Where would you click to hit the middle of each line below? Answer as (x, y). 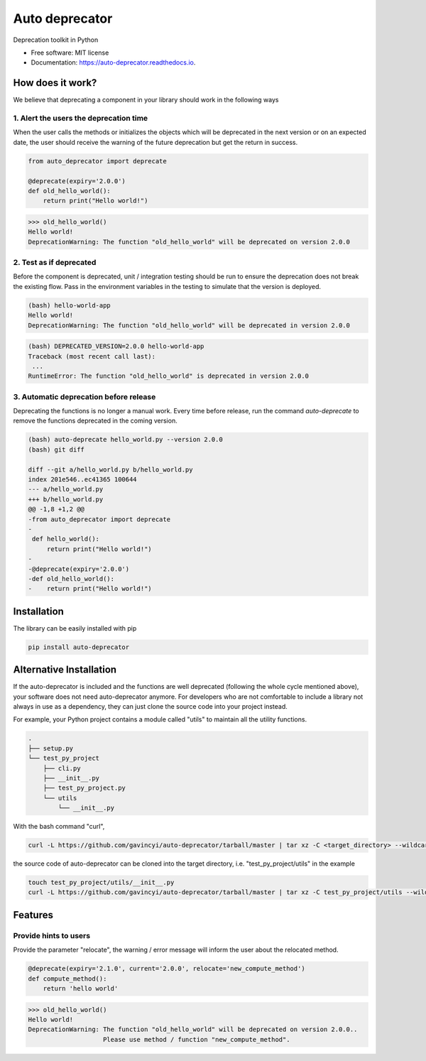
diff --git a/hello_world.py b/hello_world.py (110, 469)
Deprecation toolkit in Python (56, 40)
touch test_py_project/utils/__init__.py (101, 883)
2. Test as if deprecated (55, 263)
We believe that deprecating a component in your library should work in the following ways (146, 100)
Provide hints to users (52, 935)
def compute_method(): (67, 979)
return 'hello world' (81, 988)
